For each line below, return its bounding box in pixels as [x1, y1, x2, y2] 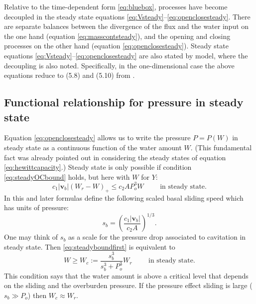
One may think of [4, 232, 58, 242]
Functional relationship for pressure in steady [4, 94, 244, 110]
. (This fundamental [190, 142, 252, 152]
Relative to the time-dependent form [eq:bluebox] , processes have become [4, 1, 228, 11]
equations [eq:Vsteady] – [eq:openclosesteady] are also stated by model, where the [4, 50, 248, 60]
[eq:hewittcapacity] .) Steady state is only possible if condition [4, 162, 192, 172]
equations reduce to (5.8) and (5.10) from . [4, 70, 135, 80]
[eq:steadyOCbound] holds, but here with [4, 171, 130, 182]
